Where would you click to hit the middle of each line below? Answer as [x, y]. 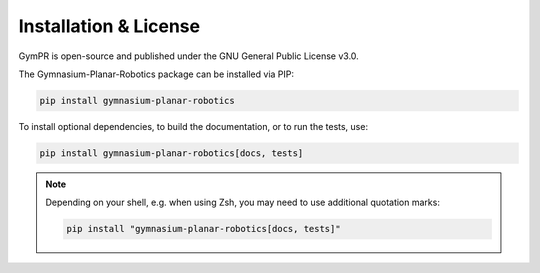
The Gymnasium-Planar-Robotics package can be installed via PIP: [156, 74]
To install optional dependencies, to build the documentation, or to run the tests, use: [193, 126]
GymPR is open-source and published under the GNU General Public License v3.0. [188, 56]
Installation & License [109, 26]
